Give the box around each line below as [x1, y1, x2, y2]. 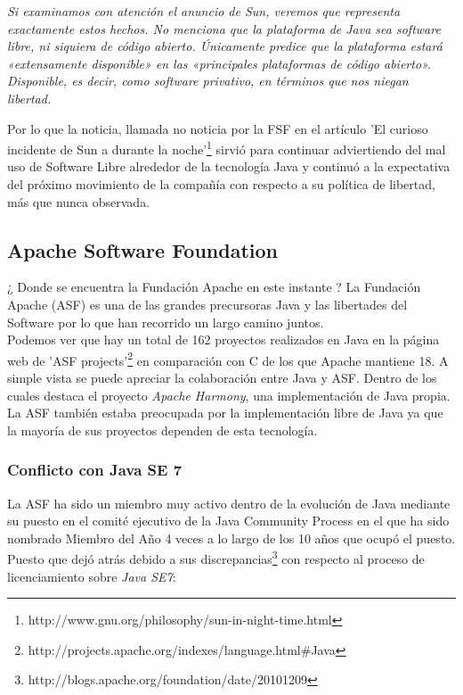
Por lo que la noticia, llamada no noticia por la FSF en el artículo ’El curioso [7, 119, 428, 137]
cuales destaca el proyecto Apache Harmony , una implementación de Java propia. [7, 385, 451, 404]
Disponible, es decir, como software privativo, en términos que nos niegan [7, 71, 409, 90]
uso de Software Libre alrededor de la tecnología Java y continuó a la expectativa [7, 157, 451, 176]
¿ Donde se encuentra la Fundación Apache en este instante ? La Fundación [7, 277, 421, 296]
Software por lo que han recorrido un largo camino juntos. [7, 312, 324, 331]
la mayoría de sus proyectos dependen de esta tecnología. [7, 420, 318, 439]
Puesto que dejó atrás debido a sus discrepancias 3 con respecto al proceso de [7, 547, 425, 568]
